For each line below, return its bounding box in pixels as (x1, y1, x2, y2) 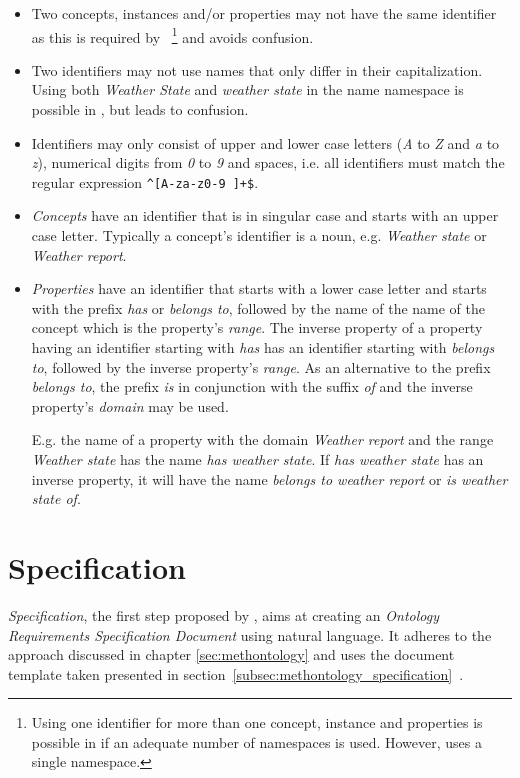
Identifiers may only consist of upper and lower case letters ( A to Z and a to (31, 132, 500, 153)
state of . (31, 488, 81, 509)
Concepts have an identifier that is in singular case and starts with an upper (31, 205, 499, 226)
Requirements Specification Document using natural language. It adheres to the (8, 624, 492, 645)
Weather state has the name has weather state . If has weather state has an (31, 449, 484, 469)
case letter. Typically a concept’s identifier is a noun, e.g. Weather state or (31, 225, 487, 246)
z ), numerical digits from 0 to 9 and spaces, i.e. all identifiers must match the (31, 152, 505, 173)
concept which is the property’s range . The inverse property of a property (31, 317, 483, 338)
